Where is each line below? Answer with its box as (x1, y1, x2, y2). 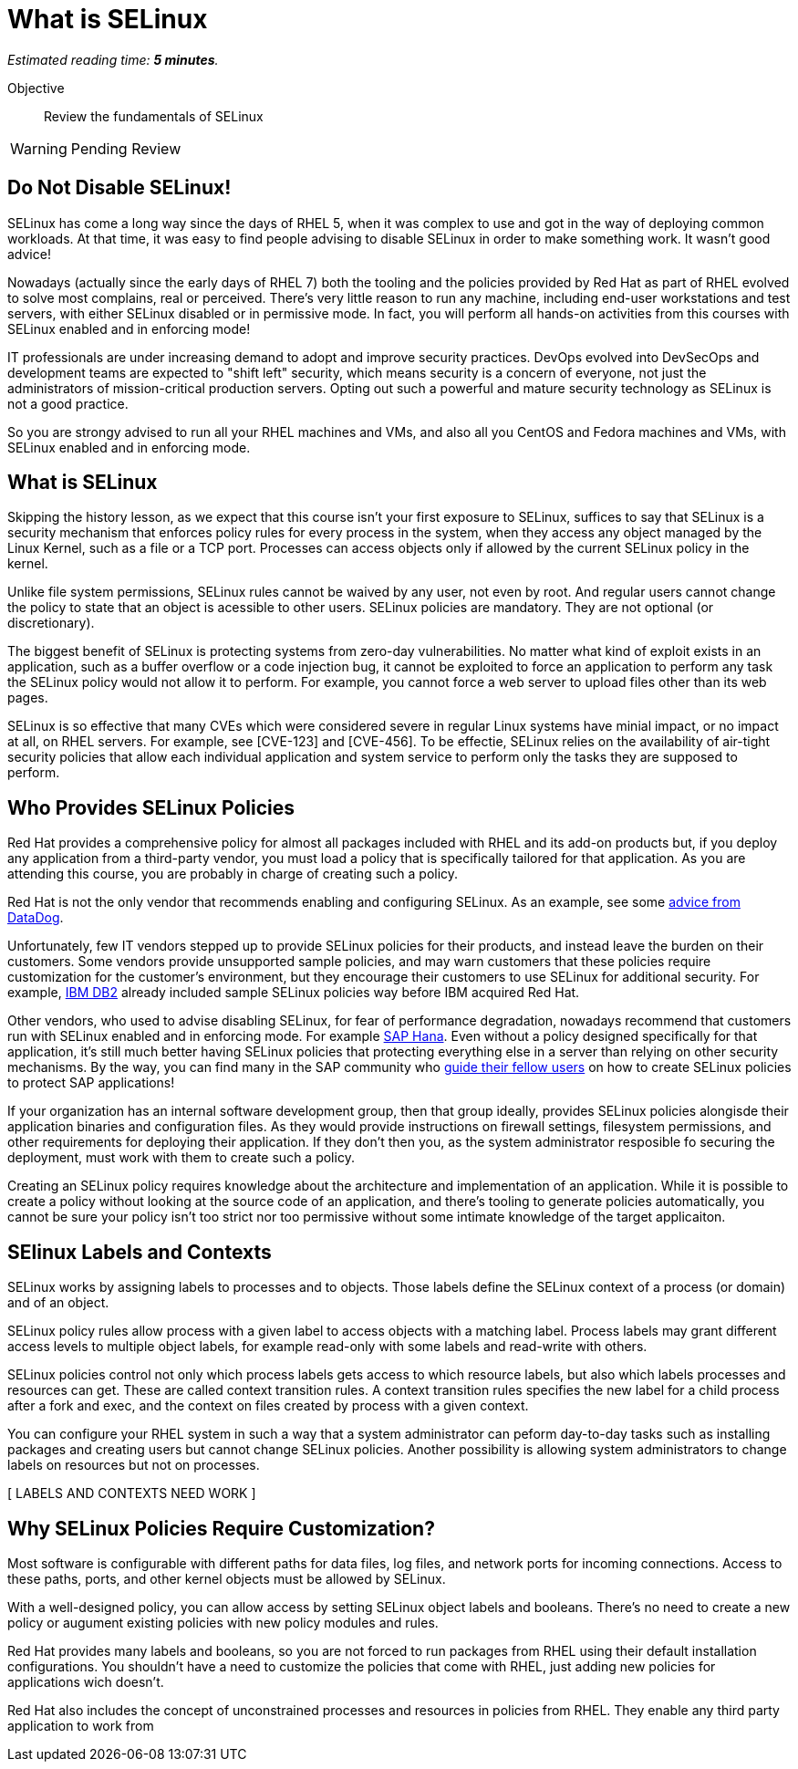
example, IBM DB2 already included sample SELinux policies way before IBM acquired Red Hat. (7, 984, 580, 1001)
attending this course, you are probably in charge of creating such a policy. (7, 866, 459, 882)
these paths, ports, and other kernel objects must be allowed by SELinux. (7, 1570, 446, 1587)
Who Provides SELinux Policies (7, 796, 295, 819)
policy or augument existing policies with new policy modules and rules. (7, 1614, 439, 1630)
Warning (10, 139, 67, 158)
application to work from (7, 1717, 154, 1733)
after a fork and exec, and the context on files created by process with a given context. (7, 1398, 529, 1414)
